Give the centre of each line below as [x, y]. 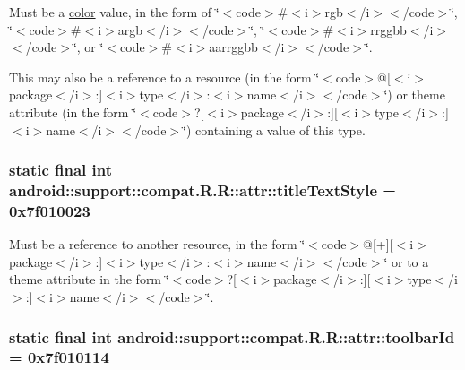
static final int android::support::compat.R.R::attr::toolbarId [232, 336]
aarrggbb [233, 47]
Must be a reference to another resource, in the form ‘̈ [157, 244]
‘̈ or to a [406, 261]
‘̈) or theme [414, 95]
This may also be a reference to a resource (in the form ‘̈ [164, 77]
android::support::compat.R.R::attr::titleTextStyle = [202, 190]
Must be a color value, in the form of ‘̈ [114, 12]
